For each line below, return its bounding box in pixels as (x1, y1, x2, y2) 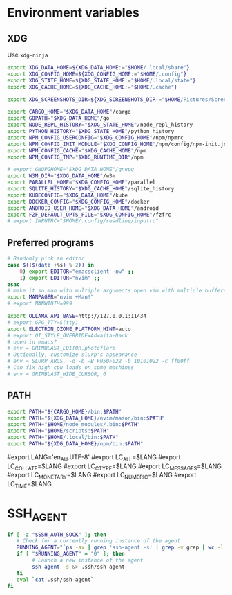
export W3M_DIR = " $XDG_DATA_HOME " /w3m (7, 172, 116, 179)
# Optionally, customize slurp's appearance (7, 351, 137, 358)
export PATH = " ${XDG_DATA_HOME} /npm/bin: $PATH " (7, 441, 144, 447)
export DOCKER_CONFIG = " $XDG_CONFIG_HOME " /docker (7, 198, 150, 205)
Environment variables (7, 5, 139, 21)
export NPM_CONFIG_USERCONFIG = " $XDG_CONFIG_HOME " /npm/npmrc (7, 134, 184, 141)
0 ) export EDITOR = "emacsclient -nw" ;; (19, 268, 135, 275)
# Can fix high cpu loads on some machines (7, 364, 135, 371)
